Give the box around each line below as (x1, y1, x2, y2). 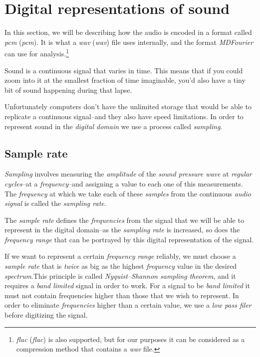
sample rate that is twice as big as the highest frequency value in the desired (4, 261, 237, 271)
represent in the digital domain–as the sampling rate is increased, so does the (4, 224, 240, 235)
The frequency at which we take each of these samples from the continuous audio (4, 188, 252, 198)
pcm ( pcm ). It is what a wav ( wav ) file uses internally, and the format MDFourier (4, 36, 254, 47)
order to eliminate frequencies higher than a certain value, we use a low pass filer (4, 300, 252, 310)
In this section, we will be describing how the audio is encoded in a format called (4, 27, 252, 37)
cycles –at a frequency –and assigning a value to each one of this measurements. (4, 178, 243, 188)
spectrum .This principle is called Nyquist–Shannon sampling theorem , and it (4, 270, 236, 281)
